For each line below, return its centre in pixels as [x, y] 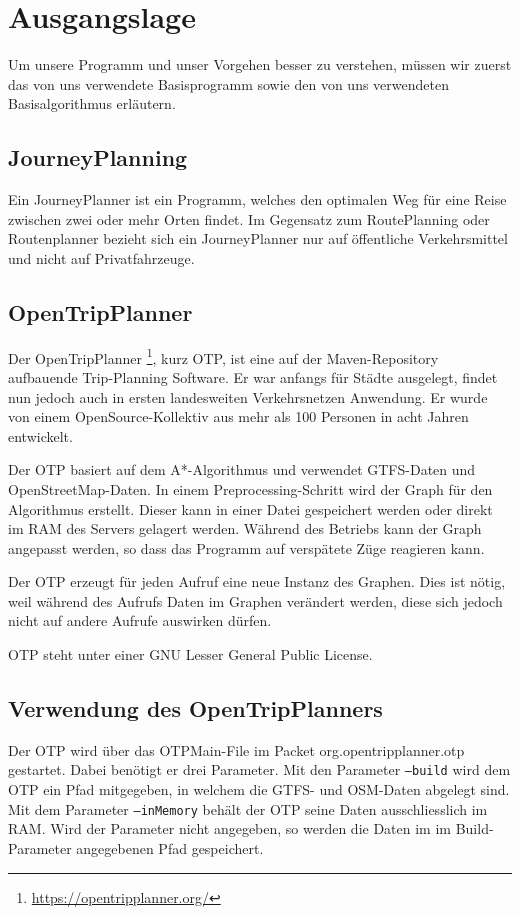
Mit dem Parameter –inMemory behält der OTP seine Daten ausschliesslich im [248, 808]
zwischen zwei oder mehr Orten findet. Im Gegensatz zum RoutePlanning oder [249, 218]
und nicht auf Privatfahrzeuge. [101, 257]
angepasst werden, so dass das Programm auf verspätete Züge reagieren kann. [246, 547]
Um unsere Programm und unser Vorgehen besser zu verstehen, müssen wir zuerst [260, 64]
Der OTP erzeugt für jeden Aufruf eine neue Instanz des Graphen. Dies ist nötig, [257, 581]
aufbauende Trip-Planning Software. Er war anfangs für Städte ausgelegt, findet [253, 376]
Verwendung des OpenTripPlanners [195, 708]
